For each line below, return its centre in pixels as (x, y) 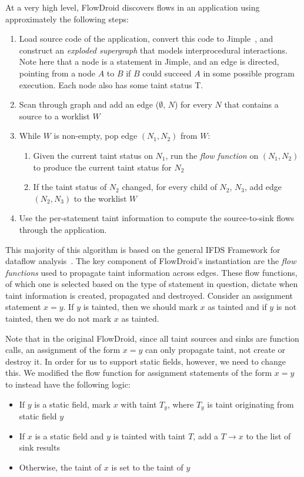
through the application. (63, 229)
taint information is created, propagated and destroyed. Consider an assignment (149, 295)
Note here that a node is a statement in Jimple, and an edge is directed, (149, 61)
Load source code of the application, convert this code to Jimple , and (146, 39)
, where (181, 404)
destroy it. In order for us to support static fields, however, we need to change (146, 361)
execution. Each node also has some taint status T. (111, 84)
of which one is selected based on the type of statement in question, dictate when (152, 284)
